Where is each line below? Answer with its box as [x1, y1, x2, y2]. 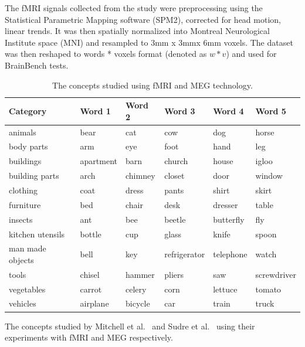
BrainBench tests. [5, 59, 69, 71]
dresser [213, 198, 238, 210]
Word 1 [80, 104, 111, 117]
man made [9, 242, 46, 254]
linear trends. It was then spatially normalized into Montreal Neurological [5, 25, 270, 37]
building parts [9, 169, 59, 182]
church [164, 155, 188, 167]
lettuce [213, 283, 238, 295]
